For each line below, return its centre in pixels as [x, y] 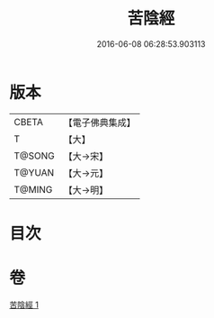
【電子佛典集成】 [100, 123]
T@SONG [35, 156]
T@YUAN [34, 172]
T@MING [33, 189]
